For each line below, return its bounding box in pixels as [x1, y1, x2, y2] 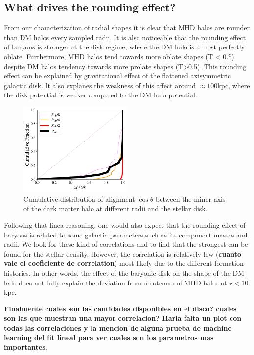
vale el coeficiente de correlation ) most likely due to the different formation [4, 258, 244, 268]
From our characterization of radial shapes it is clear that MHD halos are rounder [4, 23, 250, 33]
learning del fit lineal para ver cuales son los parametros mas [4, 332, 214, 342]
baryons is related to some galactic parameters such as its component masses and [4, 229, 248, 239]
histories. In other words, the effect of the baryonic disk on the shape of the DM [4, 267, 245, 278]
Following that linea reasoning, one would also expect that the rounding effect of [4, 220, 246, 230]
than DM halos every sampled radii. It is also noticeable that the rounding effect [4, 32, 246, 42]
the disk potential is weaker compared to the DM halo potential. [4, 90, 197, 100]
